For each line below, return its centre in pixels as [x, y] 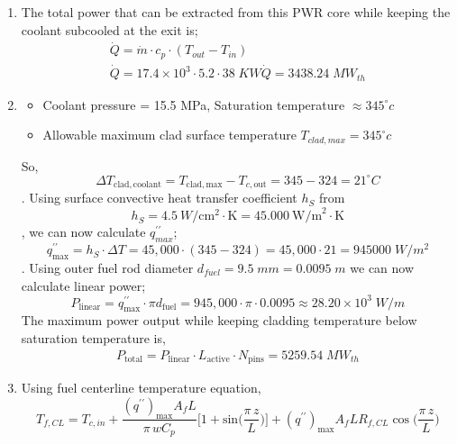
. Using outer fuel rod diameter [107, 267]
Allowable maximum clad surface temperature [169, 135]
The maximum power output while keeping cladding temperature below [219, 320]
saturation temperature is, [93, 338]
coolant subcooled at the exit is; [110, 29]
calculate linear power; [83, 285]
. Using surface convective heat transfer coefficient [159, 198]
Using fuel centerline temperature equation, [141, 388]
